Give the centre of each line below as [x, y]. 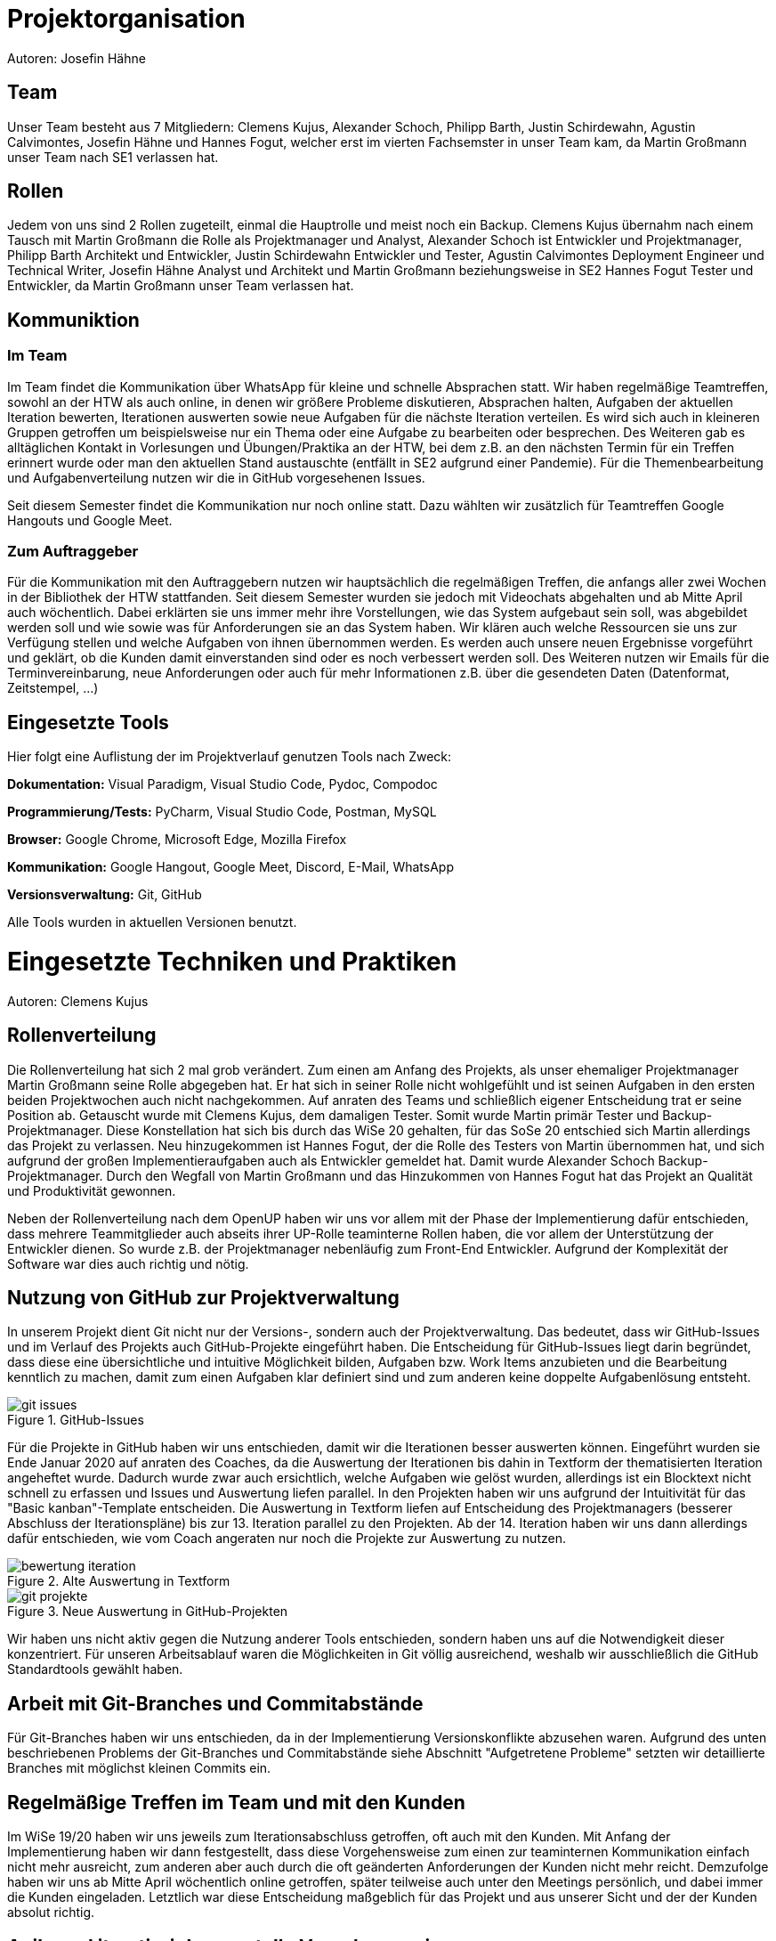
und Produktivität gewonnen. [92, 1190]
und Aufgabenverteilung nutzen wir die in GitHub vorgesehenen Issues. [216, 477]
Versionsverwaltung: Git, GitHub [105, 895]
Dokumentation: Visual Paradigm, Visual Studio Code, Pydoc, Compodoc [222, 784]
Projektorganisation [126, 19]
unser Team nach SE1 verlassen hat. [113, 157]
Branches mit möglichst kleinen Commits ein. [139, 1768]
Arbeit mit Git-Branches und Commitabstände [215, 1703]
